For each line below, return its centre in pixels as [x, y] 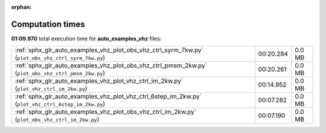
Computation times [48, 24]
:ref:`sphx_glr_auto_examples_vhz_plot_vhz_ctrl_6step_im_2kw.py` [108, 96]
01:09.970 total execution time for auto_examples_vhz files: [86, 39]
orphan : [21, 7]
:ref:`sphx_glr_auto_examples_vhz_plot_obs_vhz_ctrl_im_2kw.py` [106, 112]
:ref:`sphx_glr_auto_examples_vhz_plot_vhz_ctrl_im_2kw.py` [99, 81]
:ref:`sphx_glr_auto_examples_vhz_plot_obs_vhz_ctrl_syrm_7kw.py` [109, 50]
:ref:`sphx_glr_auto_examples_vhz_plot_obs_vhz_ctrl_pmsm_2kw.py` [111, 66]
